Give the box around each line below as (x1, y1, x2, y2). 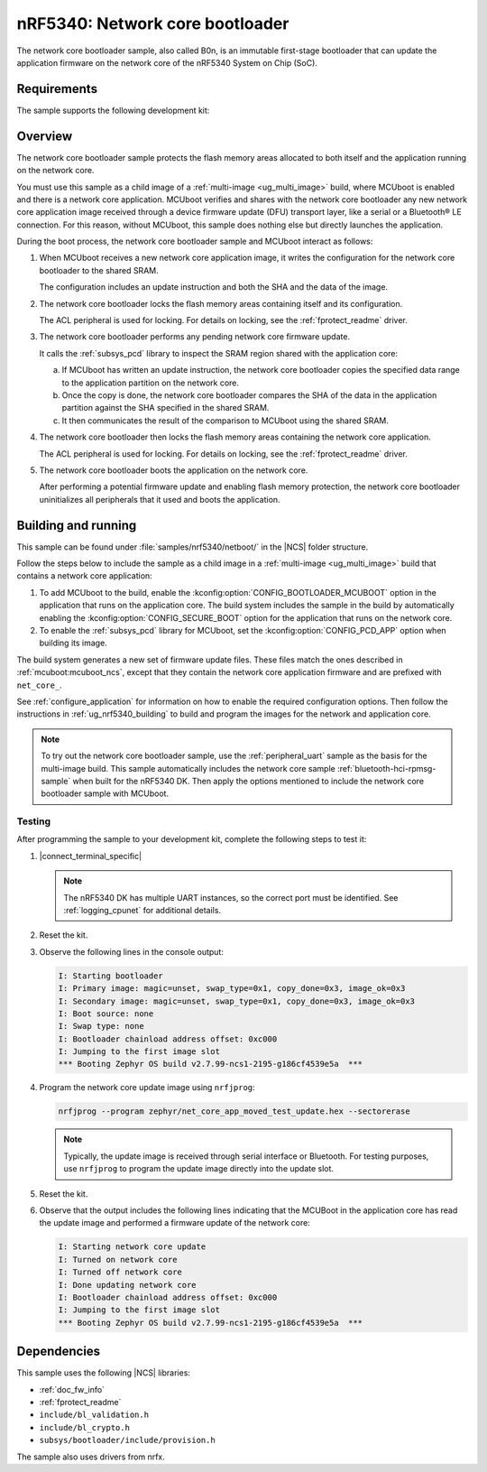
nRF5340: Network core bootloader (16, 14, 289, 33)
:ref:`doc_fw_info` (39, 1384, 106, 1394)
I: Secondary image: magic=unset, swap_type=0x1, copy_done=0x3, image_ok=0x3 (58, 995, 415, 1006)
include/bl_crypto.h (39, 1422, 131, 1432)
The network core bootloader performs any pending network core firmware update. (39, 331, 351, 342)
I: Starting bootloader (58, 970, 164, 981)
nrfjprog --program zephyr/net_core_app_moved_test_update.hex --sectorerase (58, 1106, 410, 1116)
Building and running (16, 517, 137, 532)
